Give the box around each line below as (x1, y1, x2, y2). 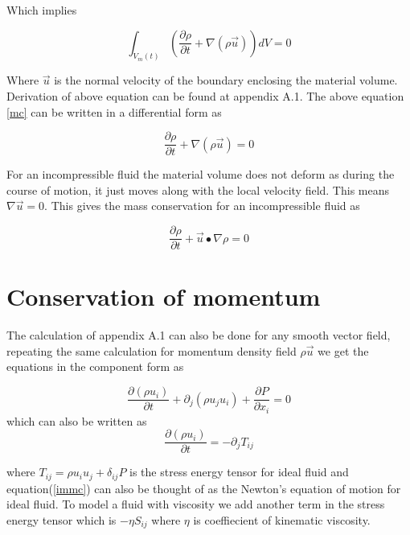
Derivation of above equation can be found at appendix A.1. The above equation (6, 88, 404, 105)
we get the (318, 342, 369, 359)
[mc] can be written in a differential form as (6, 103, 222, 120)
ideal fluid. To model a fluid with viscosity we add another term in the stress (6, 496, 385, 512)
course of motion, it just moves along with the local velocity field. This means (6, 181, 389, 198)
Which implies (6, 2, 77, 18)
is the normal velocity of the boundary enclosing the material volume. (54, 72, 398, 88)
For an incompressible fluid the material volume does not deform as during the (6, 166, 395, 183)
